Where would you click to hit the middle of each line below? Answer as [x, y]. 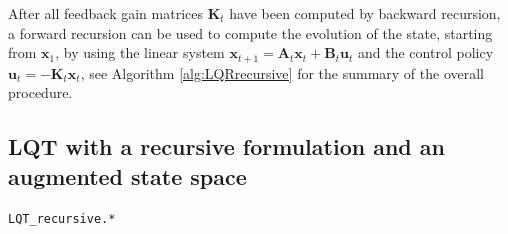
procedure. [40, 92]
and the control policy [426, 52]
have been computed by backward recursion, [365, 13]
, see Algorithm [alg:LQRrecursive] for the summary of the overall [282, 72]
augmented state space [127, 175]
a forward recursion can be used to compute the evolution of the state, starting [250, 32]
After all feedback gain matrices [105, 13]
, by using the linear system [140, 52]
